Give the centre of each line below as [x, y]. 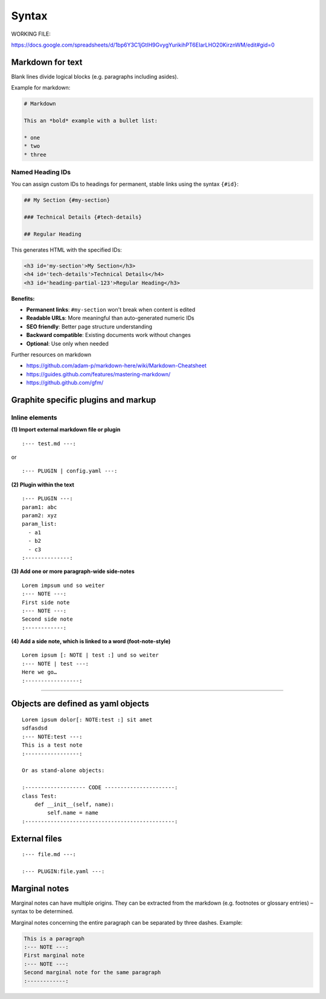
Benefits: [23, 298]
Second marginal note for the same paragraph [92, 972]
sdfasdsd [35, 728]
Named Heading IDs [41, 172]
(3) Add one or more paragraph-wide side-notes [73, 571]
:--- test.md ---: [49, 444]
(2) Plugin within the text [43, 485]
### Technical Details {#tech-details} [83, 217]
